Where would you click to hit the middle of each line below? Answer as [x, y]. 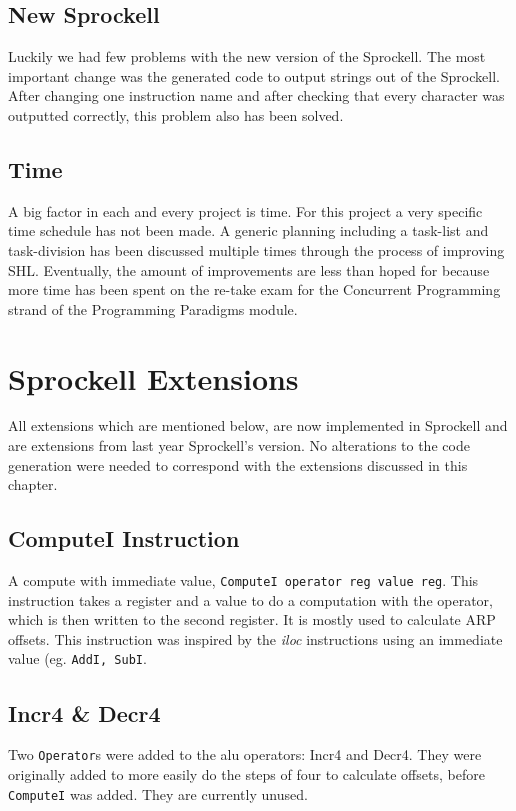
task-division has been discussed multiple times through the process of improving [256, 249]
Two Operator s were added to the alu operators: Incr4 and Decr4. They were [245, 754]
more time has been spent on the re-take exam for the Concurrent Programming [254, 289]
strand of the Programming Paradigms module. [153, 308]
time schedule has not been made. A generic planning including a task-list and [248, 230]
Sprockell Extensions [153, 377]
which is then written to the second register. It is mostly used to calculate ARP [252, 619]
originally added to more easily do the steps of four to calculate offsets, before [246, 774]
